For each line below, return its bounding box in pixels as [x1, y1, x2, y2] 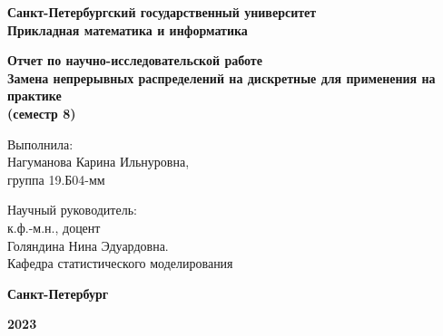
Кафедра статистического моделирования [7, 254, 233, 273]
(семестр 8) [7, 103, 76, 122]
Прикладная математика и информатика [7, 20, 248, 39]
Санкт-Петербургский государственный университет [7, 3, 317, 21]
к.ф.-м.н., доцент [7, 217, 101, 236]
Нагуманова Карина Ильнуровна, [7, 152, 190, 171]
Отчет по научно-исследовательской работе [7, 51, 262, 70]
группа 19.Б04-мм [7, 169, 105, 188]
